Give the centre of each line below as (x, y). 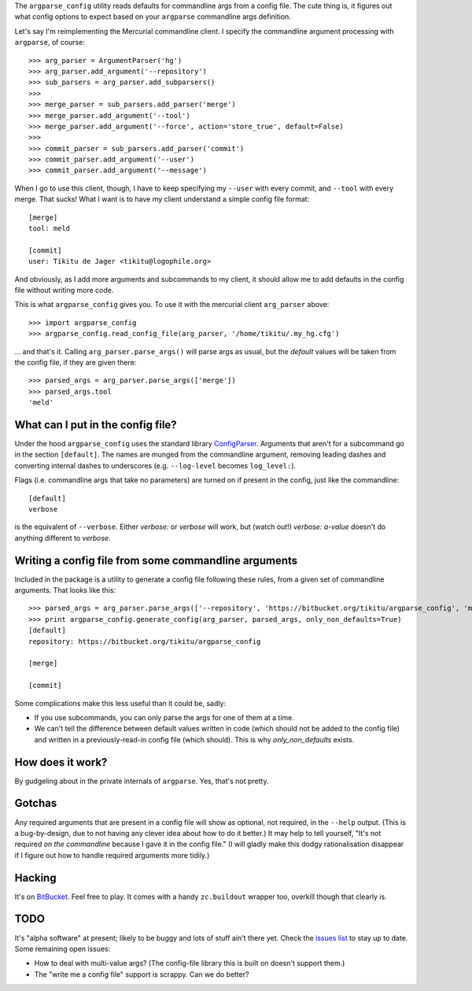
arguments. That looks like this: (65, 590)
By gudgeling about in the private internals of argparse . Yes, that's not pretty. (142, 781)
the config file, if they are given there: (76, 362)
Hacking (35, 878)
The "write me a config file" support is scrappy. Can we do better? (142, 974)
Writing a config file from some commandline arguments (156, 560)
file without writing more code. (64, 290)
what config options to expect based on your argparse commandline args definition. (153, 17)
